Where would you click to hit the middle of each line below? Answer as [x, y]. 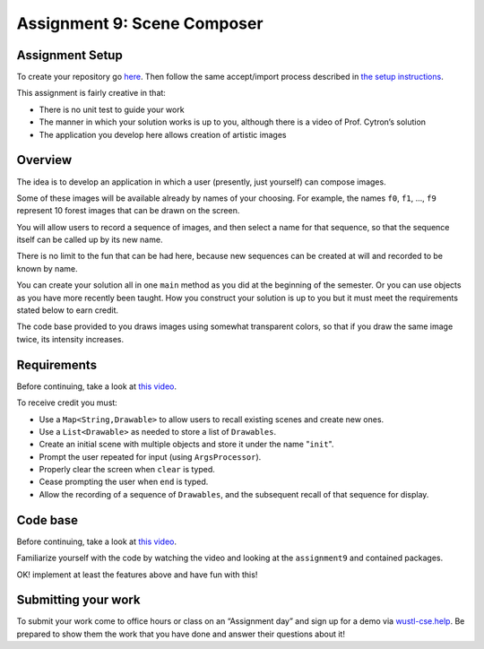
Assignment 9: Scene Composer [140, 23]
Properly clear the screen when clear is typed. [127, 470]
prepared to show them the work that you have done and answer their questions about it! [181, 634]
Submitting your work [78, 600]
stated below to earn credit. [68, 310]
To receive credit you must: [67, 402]
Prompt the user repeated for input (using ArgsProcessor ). [150, 456]
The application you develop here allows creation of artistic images [163, 134]
